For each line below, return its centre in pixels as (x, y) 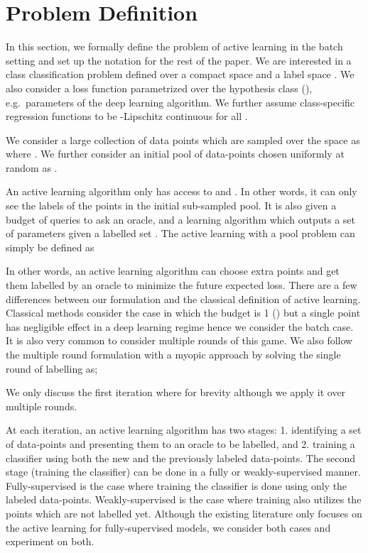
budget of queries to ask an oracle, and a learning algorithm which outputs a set (181, 219)
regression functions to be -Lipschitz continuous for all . (127, 116)
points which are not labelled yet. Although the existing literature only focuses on (184, 513)
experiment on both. (50, 541)
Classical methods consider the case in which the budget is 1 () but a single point (183, 313)
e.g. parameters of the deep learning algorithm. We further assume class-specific (180, 102)
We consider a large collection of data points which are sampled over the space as (183, 139)
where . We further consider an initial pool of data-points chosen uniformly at (175, 154)
